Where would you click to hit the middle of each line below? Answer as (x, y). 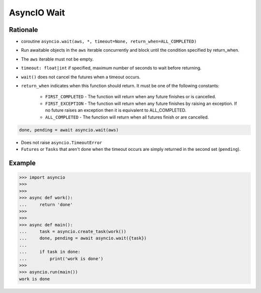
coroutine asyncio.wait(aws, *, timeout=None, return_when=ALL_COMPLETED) (109, 42)
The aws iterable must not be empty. (57, 59)
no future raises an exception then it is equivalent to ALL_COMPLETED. (116, 110)
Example (22, 163)
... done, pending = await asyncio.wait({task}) (83, 238)
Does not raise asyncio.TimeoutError (62, 142)
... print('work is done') (61, 258)
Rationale (23, 30)
